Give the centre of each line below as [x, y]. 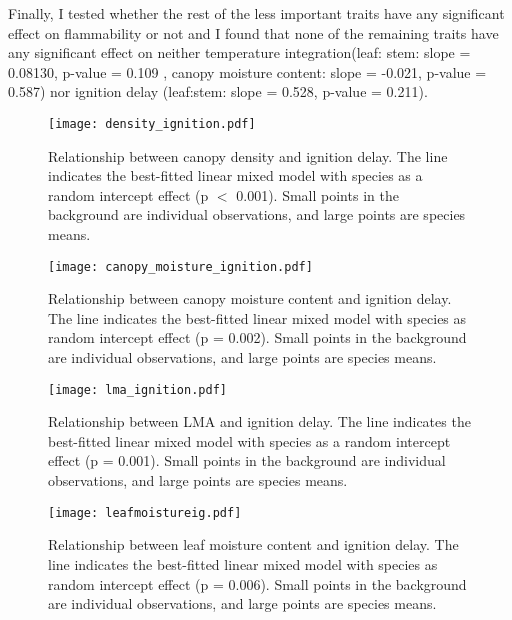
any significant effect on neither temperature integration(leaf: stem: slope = [239, 52]
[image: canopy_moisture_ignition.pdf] [180, 266]
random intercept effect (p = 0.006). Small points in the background [257, 583]
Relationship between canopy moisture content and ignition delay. [250, 298]
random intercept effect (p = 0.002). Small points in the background [257, 337]
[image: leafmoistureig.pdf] [145, 512]
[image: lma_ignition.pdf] [137, 389]
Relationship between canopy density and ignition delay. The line [248, 155]
